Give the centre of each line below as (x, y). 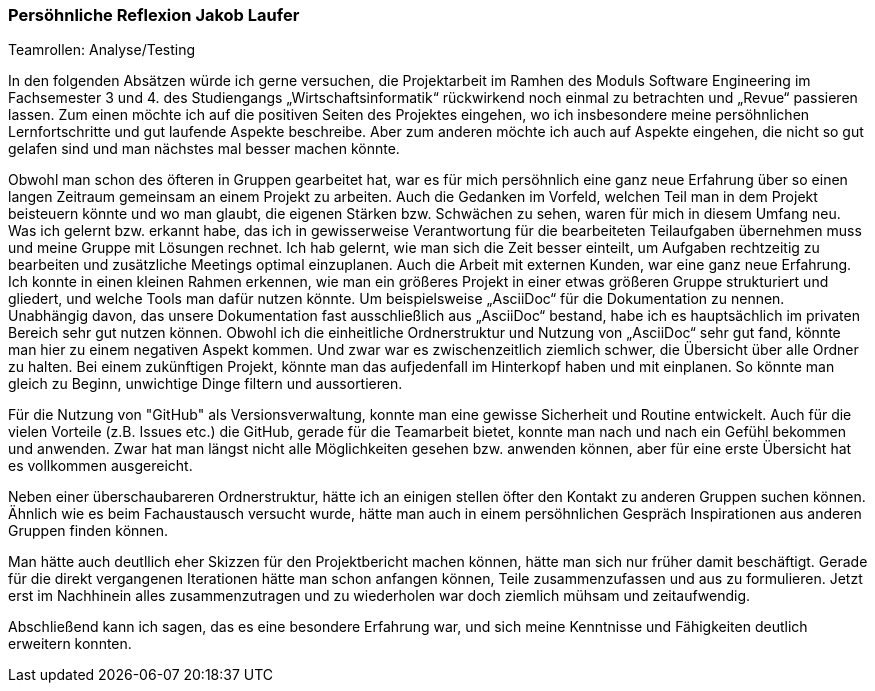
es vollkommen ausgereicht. (100, 466)
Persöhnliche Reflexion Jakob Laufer (154, 15)
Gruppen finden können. (88, 531)
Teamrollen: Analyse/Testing (102, 50)
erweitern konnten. (70, 644)
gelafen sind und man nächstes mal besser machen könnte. (204, 149)
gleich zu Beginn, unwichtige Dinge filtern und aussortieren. (205, 384)
